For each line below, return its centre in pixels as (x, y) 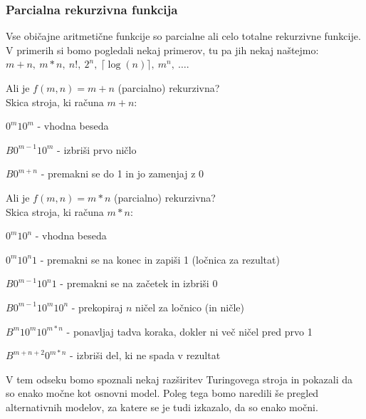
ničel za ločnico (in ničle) (190, 307)
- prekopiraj (97, 307)
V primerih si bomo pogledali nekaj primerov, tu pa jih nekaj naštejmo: (162, 50)
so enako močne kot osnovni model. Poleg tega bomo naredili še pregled (162, 393)
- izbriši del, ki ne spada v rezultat (145, 355)
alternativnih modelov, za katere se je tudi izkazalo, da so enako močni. (162, 407)
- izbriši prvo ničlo (97, 149)
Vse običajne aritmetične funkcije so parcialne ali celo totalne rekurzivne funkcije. (183, 36)
